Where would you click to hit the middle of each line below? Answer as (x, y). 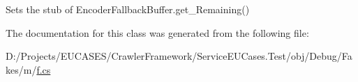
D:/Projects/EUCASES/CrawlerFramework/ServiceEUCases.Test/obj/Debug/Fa (179, 56)
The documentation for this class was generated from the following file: (157, 32)
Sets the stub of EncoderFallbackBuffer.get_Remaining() (128, 9)
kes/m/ (21, 69)
